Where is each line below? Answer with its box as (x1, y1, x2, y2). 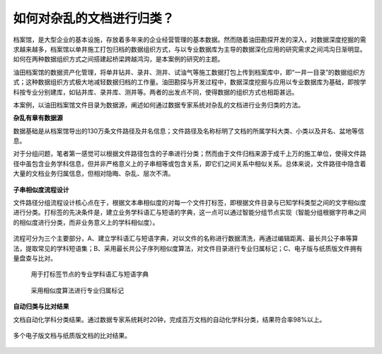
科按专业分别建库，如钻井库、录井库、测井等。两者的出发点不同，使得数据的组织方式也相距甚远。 (13, 88, 299, 96)
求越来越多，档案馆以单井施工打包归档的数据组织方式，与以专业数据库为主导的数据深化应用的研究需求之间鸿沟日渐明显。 (13, 45, 366, 53)
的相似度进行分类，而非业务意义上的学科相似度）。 (13, 218, 159, 226)
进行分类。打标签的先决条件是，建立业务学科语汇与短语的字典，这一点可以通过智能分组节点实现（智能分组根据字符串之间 (13, 208, 366, 217)
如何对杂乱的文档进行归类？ (13, 11, 175, 26)
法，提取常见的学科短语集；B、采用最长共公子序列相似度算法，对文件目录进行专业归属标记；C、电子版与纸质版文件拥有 (13, 244, 363, 252)
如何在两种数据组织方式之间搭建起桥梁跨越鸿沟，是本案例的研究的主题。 (13, 55, 224, 64)
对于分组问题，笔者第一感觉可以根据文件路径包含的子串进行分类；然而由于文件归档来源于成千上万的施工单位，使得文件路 (13, 149, 366, 158)
